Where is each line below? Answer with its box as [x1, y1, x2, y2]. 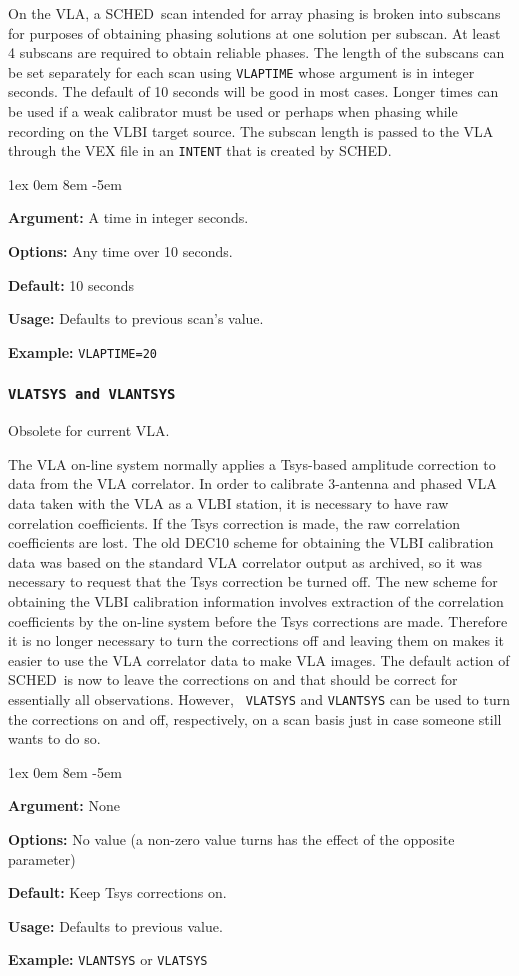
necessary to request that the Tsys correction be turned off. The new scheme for [8, 571, 498, 592]
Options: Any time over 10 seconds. [8, 241, 233, 262]
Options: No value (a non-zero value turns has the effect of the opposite [8, 829, 455, 850]
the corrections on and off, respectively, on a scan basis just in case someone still [8, 708, 502, 729]
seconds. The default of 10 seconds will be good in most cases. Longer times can [8, 81, 499, 102]
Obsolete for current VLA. [8, 420, 170, 441]
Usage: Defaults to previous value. [8, 915, 223, 936]
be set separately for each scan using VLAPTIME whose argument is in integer [8, 61, 475, 82]
